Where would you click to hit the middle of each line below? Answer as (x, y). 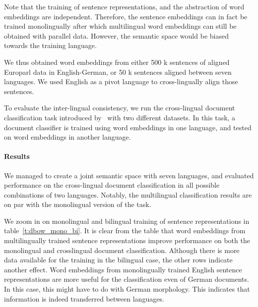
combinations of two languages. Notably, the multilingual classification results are (128, 194)
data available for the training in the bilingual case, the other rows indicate (118, 260)
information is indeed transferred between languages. (84, 298)
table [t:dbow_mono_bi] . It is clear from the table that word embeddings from (125, 230)
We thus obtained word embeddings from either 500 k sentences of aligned (117, 62)
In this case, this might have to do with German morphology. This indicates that (127, 289)
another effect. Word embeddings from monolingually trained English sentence (123, 269)
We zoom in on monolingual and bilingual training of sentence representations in (127, 221)
